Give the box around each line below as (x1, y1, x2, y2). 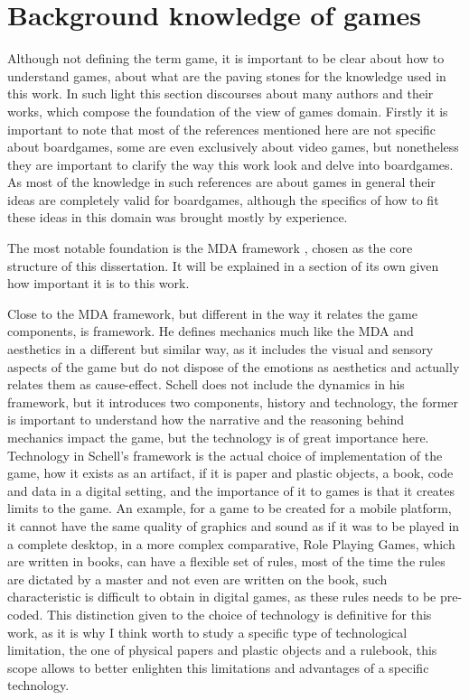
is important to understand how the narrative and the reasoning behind (7, 410, 405, 429)
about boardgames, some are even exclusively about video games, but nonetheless (7, 137, 459, 156)
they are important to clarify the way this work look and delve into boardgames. (7, 154, 454, 173)
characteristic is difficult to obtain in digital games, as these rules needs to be (7, 587, 436, 606)
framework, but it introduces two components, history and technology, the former (7, 392, 459, 411)
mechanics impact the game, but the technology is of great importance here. (7, 428, 429, 446)
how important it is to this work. (7, 274, 190, 293)
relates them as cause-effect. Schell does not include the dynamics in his (7, 375, 405, 394)
